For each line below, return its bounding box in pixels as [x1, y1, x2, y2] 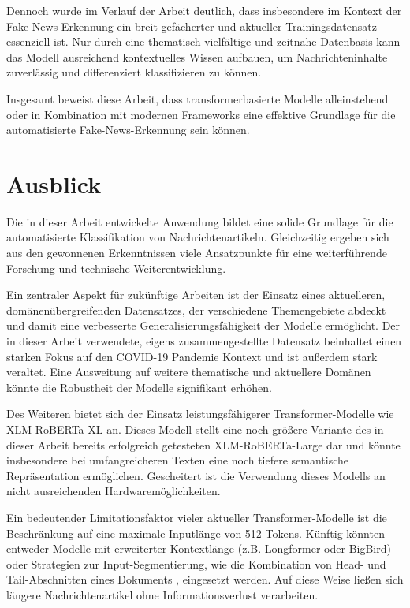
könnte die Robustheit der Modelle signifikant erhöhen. [6, 379, 272, 395]
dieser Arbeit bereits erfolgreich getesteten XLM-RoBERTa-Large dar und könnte [6, 436, 401, 453]
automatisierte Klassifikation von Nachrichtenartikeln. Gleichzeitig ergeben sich [6, 229, 389, 245]
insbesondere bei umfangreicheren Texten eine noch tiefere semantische [6, 452, 349, 468]
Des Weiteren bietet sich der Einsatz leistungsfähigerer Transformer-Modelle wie [6, 405, 394, 422]
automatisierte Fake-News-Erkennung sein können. [6, 121, 250, 138]
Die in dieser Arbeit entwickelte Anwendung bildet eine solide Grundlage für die [6, 213, 393, 229]
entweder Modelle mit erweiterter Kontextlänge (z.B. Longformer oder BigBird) [6, 540, 391, 557]
